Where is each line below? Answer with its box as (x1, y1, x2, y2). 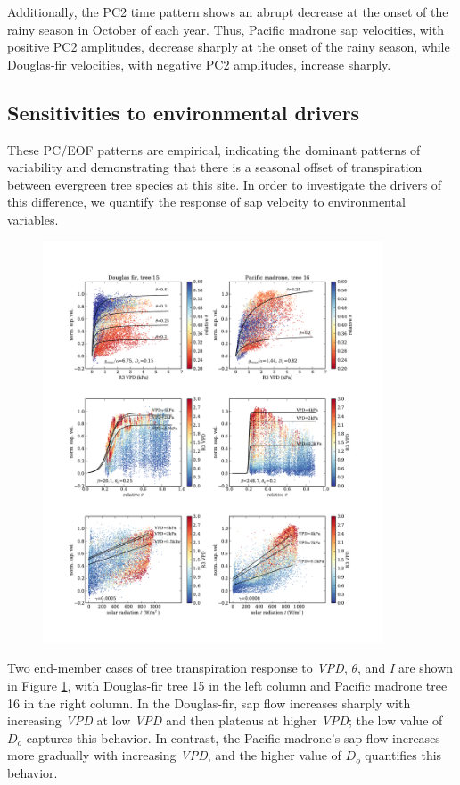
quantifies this (365, 746, 442, 765)
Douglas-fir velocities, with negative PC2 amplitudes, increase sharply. (7, 54, 391, 73)
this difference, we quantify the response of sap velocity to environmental (7, 192, 406, 211)
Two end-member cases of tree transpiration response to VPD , (7, 658, 348, 677)
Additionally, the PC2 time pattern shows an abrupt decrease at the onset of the (7, 3, 448, 20)
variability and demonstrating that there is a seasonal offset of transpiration (7, 158, 423, 176)
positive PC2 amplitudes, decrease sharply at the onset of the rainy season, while (7, 37, 450, 56)
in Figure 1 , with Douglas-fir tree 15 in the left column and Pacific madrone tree (7, 675, 448, 694)
